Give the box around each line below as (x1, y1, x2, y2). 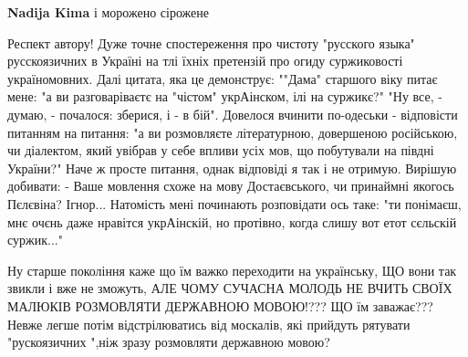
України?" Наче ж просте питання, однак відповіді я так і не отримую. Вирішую (7, 158, 457, 177)
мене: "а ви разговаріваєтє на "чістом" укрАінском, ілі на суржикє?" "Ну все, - (7, 87, 442, 106)
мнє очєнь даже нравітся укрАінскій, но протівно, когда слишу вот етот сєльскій (7, 212, 457, 231)
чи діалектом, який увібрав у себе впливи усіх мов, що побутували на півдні (7, 141, 434, 160)
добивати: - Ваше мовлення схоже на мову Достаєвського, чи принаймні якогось (7, 176, 454, 195)
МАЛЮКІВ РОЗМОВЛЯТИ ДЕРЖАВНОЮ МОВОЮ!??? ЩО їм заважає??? (7, 296, 433, 315)
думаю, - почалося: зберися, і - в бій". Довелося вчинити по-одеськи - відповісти (7, 104, 458, 123)
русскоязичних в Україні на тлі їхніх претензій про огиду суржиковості (7, 51, 403, 70)
